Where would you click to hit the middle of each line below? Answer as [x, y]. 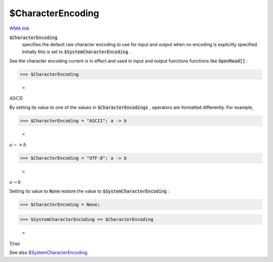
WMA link [19, 28]
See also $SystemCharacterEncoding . [49, 252]
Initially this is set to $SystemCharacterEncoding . [76, 52]
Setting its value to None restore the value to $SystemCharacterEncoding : [89, 191]
